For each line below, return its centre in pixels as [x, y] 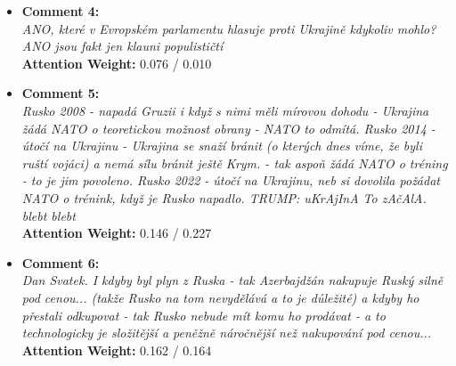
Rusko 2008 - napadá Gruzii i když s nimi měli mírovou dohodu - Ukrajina [225, 110]
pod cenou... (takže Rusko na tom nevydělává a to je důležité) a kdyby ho [220, 297]
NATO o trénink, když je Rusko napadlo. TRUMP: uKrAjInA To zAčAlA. [224, 197]
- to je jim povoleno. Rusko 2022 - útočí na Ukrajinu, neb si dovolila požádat [231, 180]
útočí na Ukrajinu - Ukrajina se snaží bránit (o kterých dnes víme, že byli [222, 146]
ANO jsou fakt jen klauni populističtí [122, 46]
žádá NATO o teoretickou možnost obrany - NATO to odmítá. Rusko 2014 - [228, 128]
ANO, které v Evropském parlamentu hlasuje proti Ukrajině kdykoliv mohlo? [229, 28]
